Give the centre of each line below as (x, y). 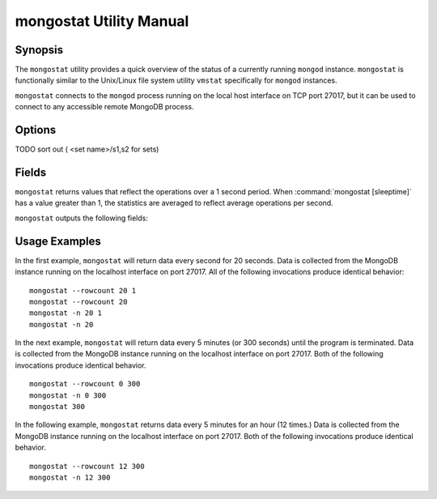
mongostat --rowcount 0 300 (85, 384)
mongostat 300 (57, 407)
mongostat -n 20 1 (66, 313)
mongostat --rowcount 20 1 (83, 290)
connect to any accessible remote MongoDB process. (104, 107)
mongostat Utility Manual (102, 21)
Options (36, 130)
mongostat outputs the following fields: (82, 218)
